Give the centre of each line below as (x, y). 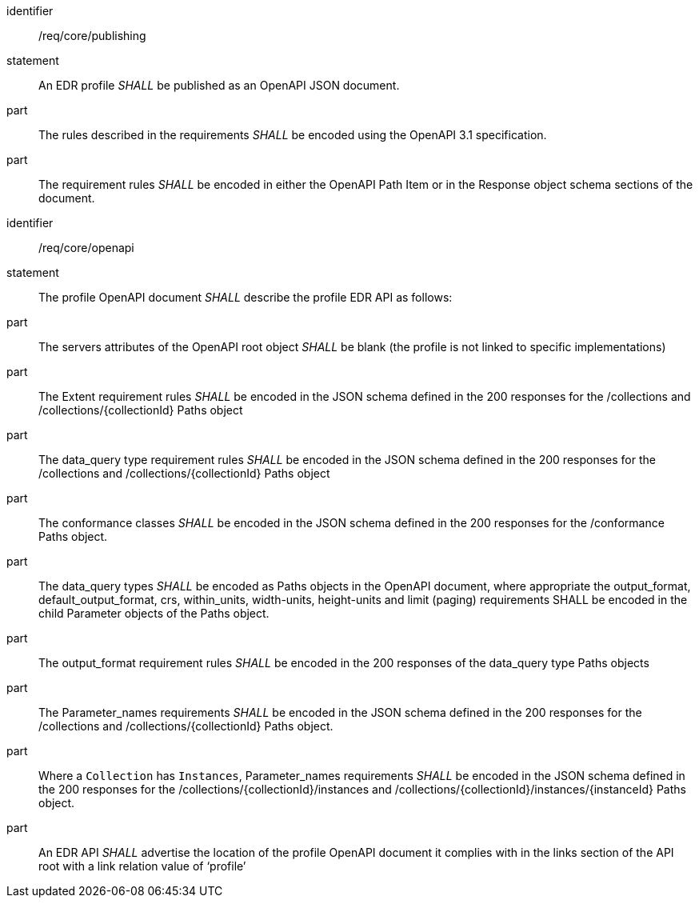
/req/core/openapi (86, 248)
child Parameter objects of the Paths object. (154, 613)
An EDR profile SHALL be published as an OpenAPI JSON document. (219, 85)
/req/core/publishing (92, 36)
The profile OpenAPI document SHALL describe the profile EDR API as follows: (246, 297)
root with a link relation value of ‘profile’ (142, 866)
